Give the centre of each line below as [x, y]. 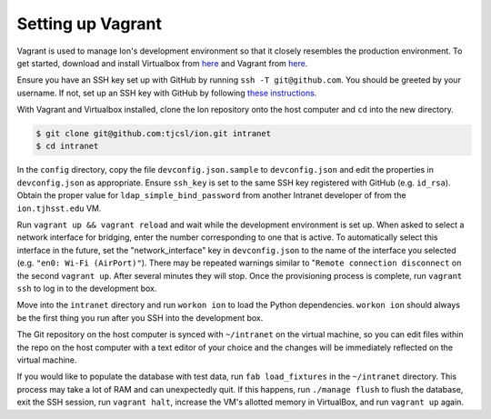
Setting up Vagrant [90, 24]
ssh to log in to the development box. [87, 288]
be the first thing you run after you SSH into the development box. [140, 317]
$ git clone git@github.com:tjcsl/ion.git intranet [154, 134]
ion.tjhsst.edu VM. [59, 208]
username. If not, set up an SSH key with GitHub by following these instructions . [167, 93]
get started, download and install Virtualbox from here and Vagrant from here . [162, 63]
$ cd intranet [67, 146]
